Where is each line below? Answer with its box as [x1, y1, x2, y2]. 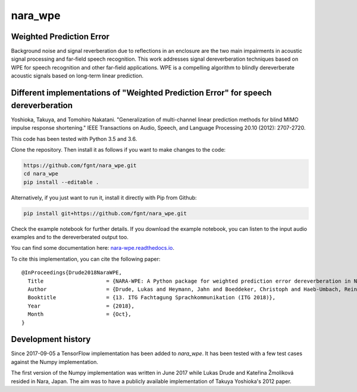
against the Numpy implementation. [11, 358, 98, 365]
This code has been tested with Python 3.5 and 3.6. [11, 135, 137, 142]
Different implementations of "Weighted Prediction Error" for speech [11, 88, 272, 98]
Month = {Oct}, [27, 311, 132, 318]
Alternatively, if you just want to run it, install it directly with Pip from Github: [11, 194, 197, 201]
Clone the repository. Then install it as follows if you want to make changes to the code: [11, 146, 226, 153]
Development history [11, 334, 91, 344]
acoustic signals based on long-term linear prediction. [11, 72, 144, 80]
